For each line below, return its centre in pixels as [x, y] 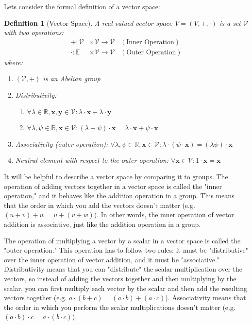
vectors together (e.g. [35, 298]
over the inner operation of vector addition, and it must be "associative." [112, 259]
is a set [230, 23]
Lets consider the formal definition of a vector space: [82, 6]
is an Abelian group [72, 78]
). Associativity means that [206, 298]
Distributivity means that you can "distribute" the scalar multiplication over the [123, 269]
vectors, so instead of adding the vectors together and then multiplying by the [120, 278]
